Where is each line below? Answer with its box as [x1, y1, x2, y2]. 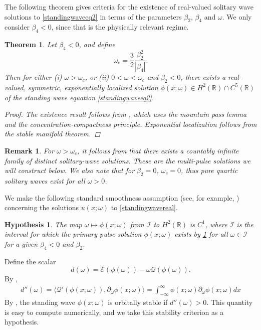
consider [5, 22, 30, 32]
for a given [5, 238, 38, 249]
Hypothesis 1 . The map [5, 219, 82, 229]
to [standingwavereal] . [111, 202, 178, 213]
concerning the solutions [5, 202, 79, 213]
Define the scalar [5, 256, 56, 266]
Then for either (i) [5, 72, 62, 82]
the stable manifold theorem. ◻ [5, 128, 101, 139]
